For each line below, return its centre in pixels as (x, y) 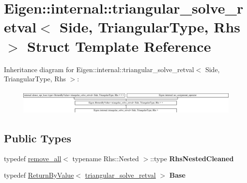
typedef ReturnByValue (39, 175)
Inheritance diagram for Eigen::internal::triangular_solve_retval (99, 69)
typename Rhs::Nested (106, 159)
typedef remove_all (33, 159)
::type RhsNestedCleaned (192, 159)
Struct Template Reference (119, 46)
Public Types (38, 138)
